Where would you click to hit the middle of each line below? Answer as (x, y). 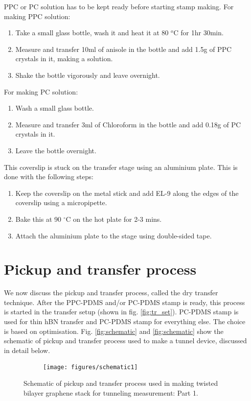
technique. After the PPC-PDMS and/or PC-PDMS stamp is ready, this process (125, 302)
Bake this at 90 (38, 219)
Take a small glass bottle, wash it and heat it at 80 (92, 33)
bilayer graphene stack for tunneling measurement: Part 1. (111, 392)
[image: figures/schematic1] (91, 367)
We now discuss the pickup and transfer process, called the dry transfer (111, 293)
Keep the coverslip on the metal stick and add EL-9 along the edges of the (127, 193)
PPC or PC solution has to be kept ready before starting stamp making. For (119, 6)
